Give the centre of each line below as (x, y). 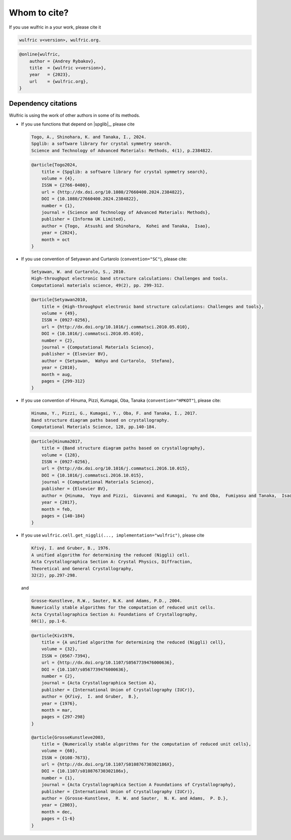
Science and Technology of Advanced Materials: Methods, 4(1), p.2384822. (122, 151)
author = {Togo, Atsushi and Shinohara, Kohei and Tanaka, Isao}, (126, 226)
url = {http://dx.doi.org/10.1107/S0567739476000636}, (108, 663)
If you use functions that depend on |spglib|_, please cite (78, 124)
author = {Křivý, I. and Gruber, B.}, (90, 697)
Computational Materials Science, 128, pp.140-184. (94, 427)
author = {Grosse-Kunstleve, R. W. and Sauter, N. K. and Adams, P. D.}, (135, 798)
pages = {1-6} (58, 819)
